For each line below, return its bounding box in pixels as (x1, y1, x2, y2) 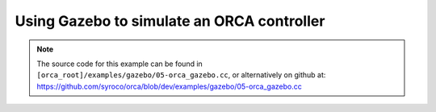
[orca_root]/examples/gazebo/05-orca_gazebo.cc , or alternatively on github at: (36, 70, 326, 80)
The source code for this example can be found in (36, 59, 203, 68)
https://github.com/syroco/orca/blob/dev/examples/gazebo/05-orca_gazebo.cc (36, 81, 302, 91)
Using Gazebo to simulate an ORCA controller (15, 12, 325, 30)
